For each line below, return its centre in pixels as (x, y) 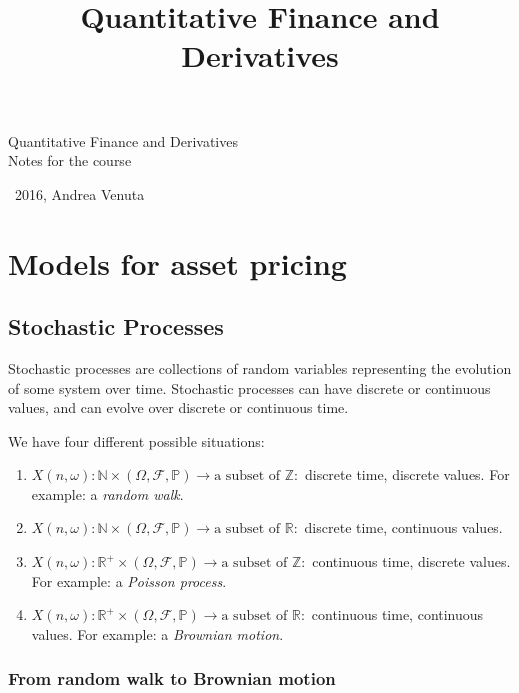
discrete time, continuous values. (403, 527)
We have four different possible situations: (136, 440)
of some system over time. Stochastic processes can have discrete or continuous (249, 387)
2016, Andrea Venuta (79, 193)
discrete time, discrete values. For (407, 474)
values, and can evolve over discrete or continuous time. (178, 407)
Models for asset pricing (177, 262)
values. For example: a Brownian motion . (157, 633)
